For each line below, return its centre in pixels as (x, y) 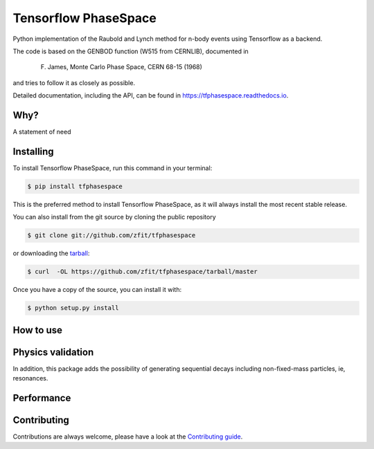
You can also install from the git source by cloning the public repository (114, 217)
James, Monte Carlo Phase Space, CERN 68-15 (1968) (125, 67)
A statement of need (42, 132)
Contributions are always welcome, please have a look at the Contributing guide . (128, 437)
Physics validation (53, 352)
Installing (34, 151)
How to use (37, 330)
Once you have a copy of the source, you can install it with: (97, 290)
